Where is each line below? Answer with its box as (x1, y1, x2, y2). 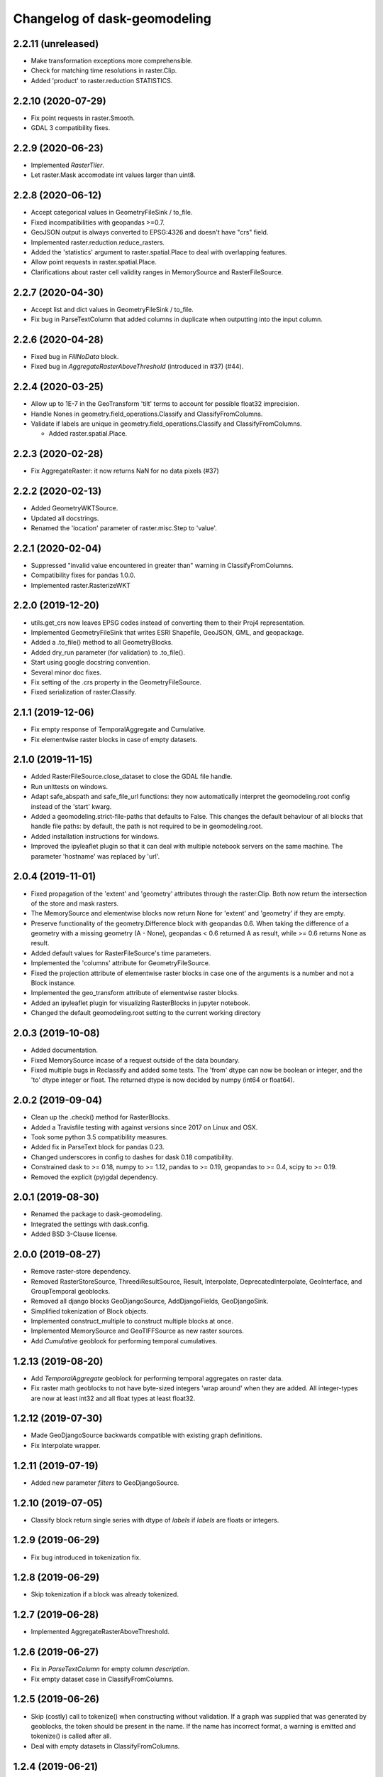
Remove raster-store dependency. (30, 1267, 131, 1276)
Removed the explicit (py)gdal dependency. (30, 1173, 158, 1181)
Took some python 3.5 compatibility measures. (30, 1132, 168, 1141)
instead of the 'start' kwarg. (30, 802, 112, 810)
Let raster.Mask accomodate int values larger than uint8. (30, 171, 196, 179)
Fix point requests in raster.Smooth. (30, 114, 135, 122)
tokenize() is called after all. (30, 1732, 112, 1741)
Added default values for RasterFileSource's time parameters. (30, 949, 212, 957)
